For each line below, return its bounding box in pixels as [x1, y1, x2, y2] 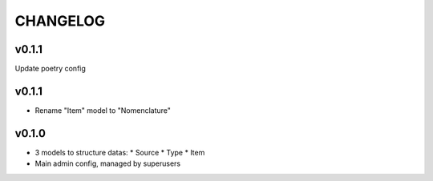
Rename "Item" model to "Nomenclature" [34, 105, 172, 115]
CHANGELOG [14, 12, 106, 30]
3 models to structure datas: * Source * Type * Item [34, 147, 205, 157]
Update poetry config [14, 64, 86, 74]
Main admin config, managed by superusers [34, 159, 180, 168]
